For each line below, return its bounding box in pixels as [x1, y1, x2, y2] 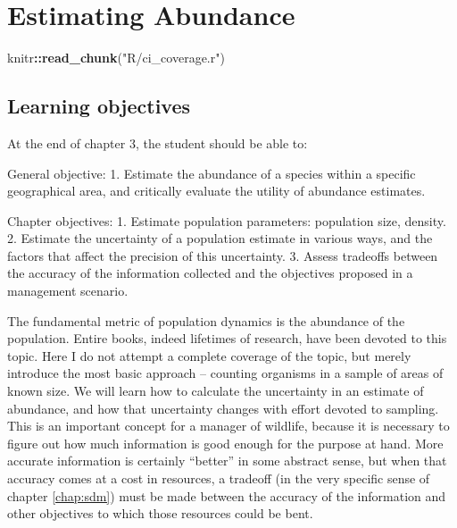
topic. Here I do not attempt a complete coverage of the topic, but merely [7, 346, 411, 365]
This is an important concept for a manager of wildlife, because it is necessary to [7, 416, 450, 435]
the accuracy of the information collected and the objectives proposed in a [7, 264, 413, 282]
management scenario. [7, 281, 129, 300]
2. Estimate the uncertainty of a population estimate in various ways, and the [7, 229, 433, 247]
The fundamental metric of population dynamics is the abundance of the [7, 311, 405, 330]
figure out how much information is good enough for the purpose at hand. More [7, 433, 444, 452]
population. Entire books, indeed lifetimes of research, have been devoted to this [7, 329, 447, 348]
